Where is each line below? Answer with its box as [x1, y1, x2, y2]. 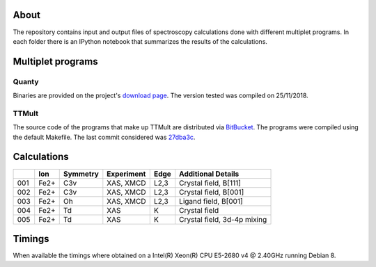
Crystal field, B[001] [178, 187, 244, 197]
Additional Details [178, 169, 240, 179]
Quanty [13, 76, 39, 86]
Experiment [107, 169, 146, 179]
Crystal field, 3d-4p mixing [178, 214, 267, 224]
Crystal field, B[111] [178, 178, 242, 188]
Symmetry [63, 169, 99, 179]
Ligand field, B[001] [178, 196, 243, 206]
